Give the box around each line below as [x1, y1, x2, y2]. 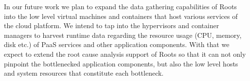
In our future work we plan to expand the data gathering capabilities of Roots [4, 1, 237, 11]
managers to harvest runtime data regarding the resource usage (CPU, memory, [4, 30, 242, 40]
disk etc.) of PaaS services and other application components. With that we [4, 39, 230, 49]
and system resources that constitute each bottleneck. [4, 68, 164, 78]
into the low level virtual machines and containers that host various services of [4, 11, 238, 21]
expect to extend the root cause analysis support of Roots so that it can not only [4, 49, 246, 59]
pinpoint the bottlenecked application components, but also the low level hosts [4, 58, 238, 68]
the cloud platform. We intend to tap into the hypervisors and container [4, 20, 219, 31]
